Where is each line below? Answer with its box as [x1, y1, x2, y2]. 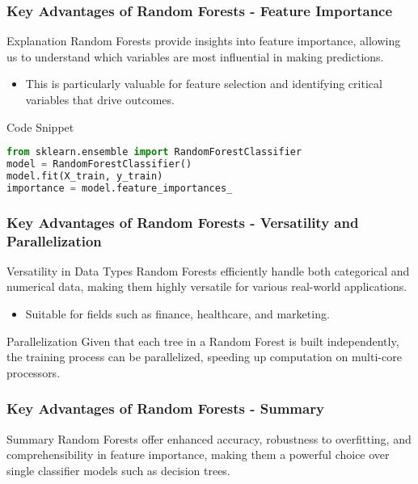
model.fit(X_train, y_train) [6, 170, 163, 182]
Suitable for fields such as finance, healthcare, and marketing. [25, 305, 330, 322]
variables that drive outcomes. [25, 91, 175, 107]
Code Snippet [6, 118, 74, 135]
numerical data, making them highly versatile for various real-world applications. [6, 278, 407, 295]
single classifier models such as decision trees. [6, 461, 230, 478]
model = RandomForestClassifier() [6, 158, 192, 170]
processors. [6, 364, 61, 381]
